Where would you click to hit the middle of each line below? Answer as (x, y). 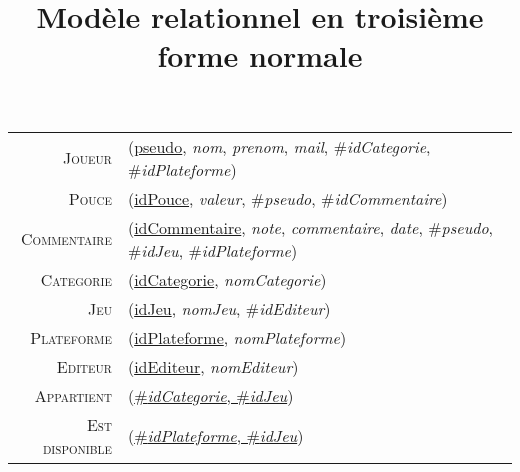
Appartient (73, 395)
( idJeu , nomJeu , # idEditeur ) (229, 308)
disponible (77, 447)
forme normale (260, 55)
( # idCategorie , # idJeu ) (210, 395)
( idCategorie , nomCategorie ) (227, 279)
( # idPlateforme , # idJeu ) (215, 436)
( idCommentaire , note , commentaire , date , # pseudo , (310, 227)
